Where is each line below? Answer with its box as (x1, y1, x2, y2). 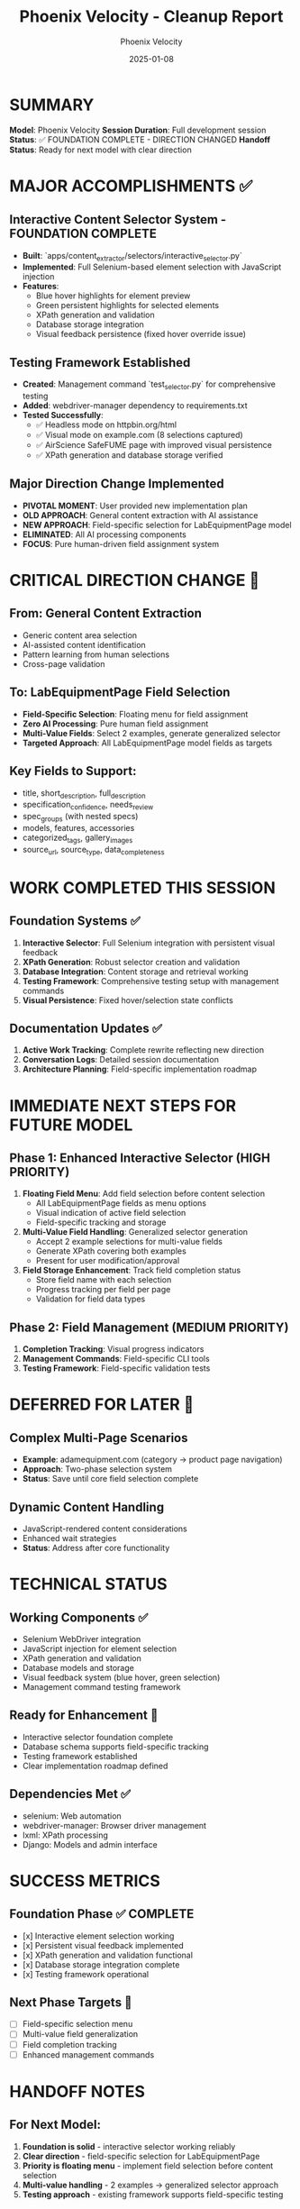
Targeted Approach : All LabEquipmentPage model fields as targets (22, 737, 273, 748)
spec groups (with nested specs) (22, 811, 139, 824)
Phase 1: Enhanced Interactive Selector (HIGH (9, 1150, 270, 1165)
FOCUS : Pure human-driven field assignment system (22, 538, 219, 549)
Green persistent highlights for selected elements (35, 300, 219, 311)
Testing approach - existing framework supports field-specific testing (22, 2188, 284, 2200)
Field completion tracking (22, 2039, 117, 2049)
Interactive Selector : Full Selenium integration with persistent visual (22, 937, 276, 948)
